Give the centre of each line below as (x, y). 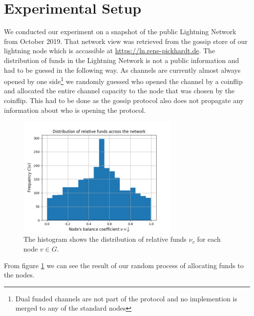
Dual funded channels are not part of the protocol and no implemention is (126, 298)
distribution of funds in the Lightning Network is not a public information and (122, 60)
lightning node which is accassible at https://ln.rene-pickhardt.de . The (110, 51)
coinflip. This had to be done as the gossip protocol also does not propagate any (124, 100)
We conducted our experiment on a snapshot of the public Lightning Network (120, 32)
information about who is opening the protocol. (75, 110)
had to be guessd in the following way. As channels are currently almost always (122, 70)
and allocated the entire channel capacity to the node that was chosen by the (119, 91)
